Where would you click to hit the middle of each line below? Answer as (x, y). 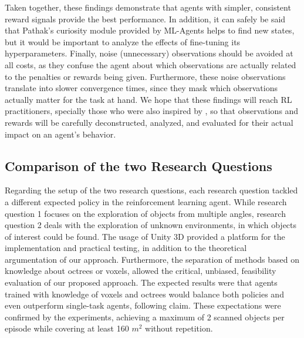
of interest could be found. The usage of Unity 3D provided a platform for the (145, 236)
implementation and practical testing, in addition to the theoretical (126, 248)
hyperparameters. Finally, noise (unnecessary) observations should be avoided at (149, 53)
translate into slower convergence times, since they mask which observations (141, 88)
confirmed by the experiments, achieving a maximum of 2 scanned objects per (145, 317)
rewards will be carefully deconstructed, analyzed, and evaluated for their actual (149, 122)
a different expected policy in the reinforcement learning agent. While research (146, 201)
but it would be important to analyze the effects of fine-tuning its (123, 41)
